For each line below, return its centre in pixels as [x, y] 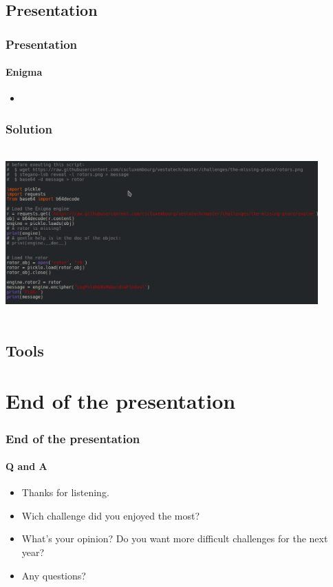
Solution [29, 128]
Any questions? [54, 575]
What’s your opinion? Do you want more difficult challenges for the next [175, 538]
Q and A [26, 466]
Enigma [24, 72]
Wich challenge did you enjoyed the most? [111, 515]
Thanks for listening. [65, 492]
